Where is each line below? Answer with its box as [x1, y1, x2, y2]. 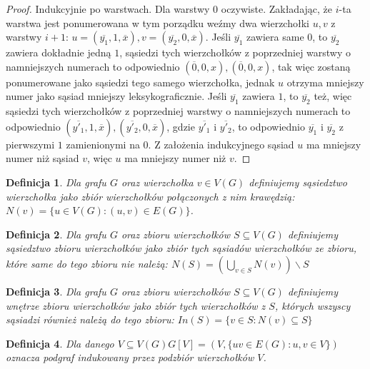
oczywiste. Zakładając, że [221, 1, 333, 16]
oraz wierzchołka [121, 174, 194, 189]
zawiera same [246, 29, 304, 44]
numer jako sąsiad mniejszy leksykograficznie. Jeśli [6, 89, 227, 103]
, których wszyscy [274, 298, 351, 313]
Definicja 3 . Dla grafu [6, 283, 106, 298]
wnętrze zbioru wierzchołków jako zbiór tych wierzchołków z [6, 298, 266, 313]
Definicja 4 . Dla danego [6, 335, 114, 350]
